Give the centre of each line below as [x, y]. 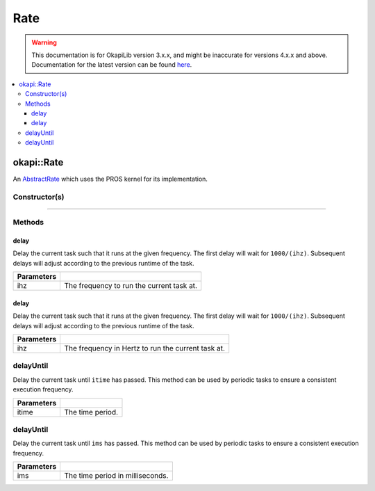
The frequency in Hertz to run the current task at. [145, 348]
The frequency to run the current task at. [131, 286]
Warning [44, 42]
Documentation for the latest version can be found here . [112, 65]
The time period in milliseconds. [116, 476]
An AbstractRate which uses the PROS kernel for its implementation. [110, 179]
